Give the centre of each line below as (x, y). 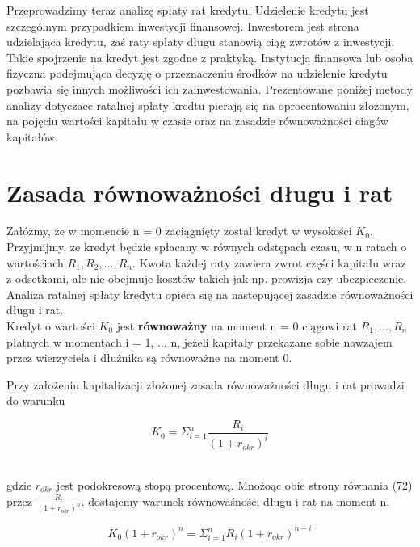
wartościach (35, 262)
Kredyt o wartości (51, 326)
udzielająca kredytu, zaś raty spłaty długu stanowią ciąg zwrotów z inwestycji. (201, 42)
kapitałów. (32, 136)
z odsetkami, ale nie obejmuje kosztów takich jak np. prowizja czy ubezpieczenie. (207, 278)
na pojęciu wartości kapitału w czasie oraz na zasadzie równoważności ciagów (197, 121)
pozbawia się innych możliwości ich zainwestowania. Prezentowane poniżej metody (210, 88)
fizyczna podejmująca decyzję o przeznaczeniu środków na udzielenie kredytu (197, 73)
